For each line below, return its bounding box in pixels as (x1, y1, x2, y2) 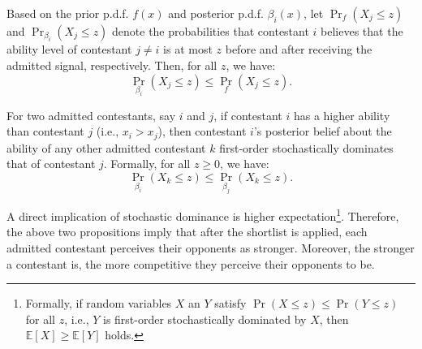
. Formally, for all (103, 155, 191, 172)
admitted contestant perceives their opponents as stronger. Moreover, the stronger (6, 239, 415, 256)
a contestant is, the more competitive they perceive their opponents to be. (6, 255, 375, 272)
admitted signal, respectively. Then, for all (6, 57, 217, 73)
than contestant (6, 123, 84, 140)
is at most (163, 41, 213, 58)
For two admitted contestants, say (6, 106, 176, 123)
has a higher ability (293, 106, 390, 123)
